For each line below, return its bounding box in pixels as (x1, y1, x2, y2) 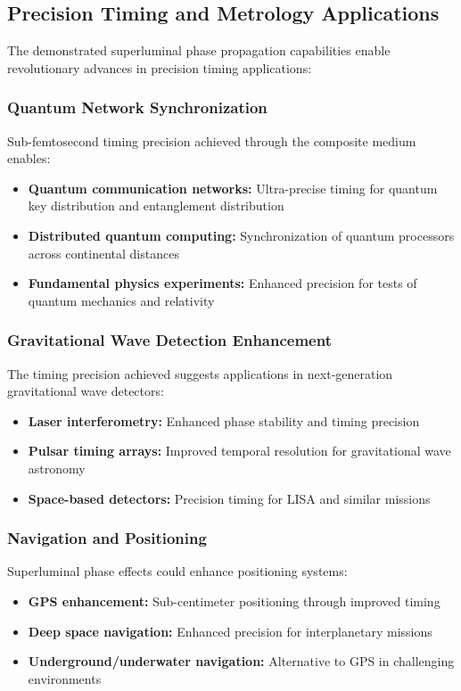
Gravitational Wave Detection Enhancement (7, 329, 332, 351)
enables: (7, 149, 51, 168)
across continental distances (28, 243, 179, 262)
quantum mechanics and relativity (28, 291, 215, 309)
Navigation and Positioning (7, 527, 207, 549)
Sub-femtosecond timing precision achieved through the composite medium (7, 131, 416, 150)
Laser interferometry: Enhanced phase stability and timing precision (28, 411, 420, 430)
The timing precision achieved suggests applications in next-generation (7, 364, 393, 383)
